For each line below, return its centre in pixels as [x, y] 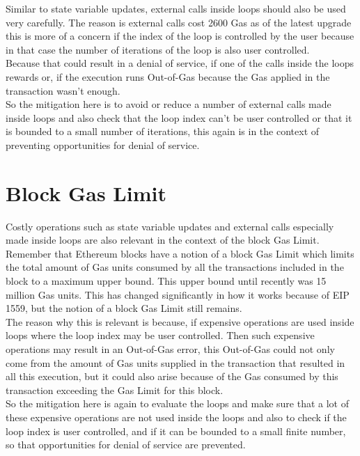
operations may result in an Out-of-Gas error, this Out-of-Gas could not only [170, 349]
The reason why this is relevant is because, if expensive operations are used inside [180, 321]
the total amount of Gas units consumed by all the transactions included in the [175, 267]
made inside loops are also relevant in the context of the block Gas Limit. [163, 240]
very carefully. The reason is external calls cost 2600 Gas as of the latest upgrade [179, 22]
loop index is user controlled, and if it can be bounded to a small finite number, [176, 431]
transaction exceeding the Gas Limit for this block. [115, 390]
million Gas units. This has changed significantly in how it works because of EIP [178, 294]
